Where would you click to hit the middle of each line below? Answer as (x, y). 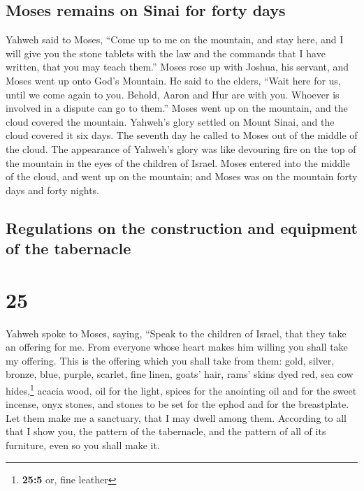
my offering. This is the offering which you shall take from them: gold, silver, (170, 360)
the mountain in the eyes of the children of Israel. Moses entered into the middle (178, 162)
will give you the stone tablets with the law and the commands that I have (166, 53)
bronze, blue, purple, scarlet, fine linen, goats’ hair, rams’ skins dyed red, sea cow (180, 374)
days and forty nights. (52, 190)
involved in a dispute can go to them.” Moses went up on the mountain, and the (177, 108)
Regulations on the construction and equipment (182, 227)
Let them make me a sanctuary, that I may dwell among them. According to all (176, 417)
